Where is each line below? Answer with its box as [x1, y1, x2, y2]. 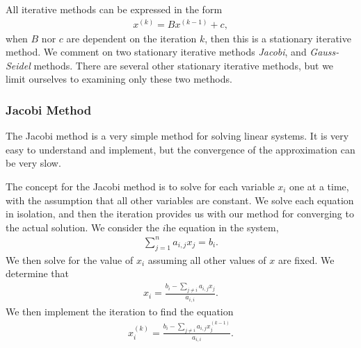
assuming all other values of [147, 252, 266, 267]
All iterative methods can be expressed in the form [6, 2, 223, 16]
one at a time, [289, 179, 349, 194]
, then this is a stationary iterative [204, 31, 351, 45]
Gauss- [310, 44, 339, 59]
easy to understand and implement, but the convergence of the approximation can [6, 142, 355, 156]
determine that [6, 266, 70, 281]
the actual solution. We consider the [6, 219, 160, 234]
